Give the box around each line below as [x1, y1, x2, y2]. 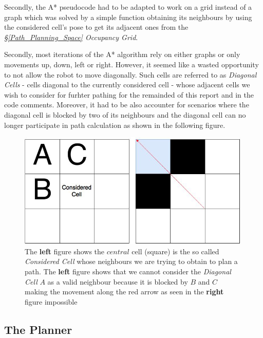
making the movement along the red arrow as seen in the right [25, 286, 224, 297]
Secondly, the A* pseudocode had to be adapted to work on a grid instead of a [4, 2, 252, 12]
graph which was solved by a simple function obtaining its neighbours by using [4, 11, 252, 22]
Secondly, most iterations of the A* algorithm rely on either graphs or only [4, 49, 240, 60]
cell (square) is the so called [131, 246, 219, 256]
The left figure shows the [25, 246, 105, 256]
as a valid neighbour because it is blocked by [47, 276, 188, 287]
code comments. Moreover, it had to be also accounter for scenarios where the [4, 99, 249, 110]
